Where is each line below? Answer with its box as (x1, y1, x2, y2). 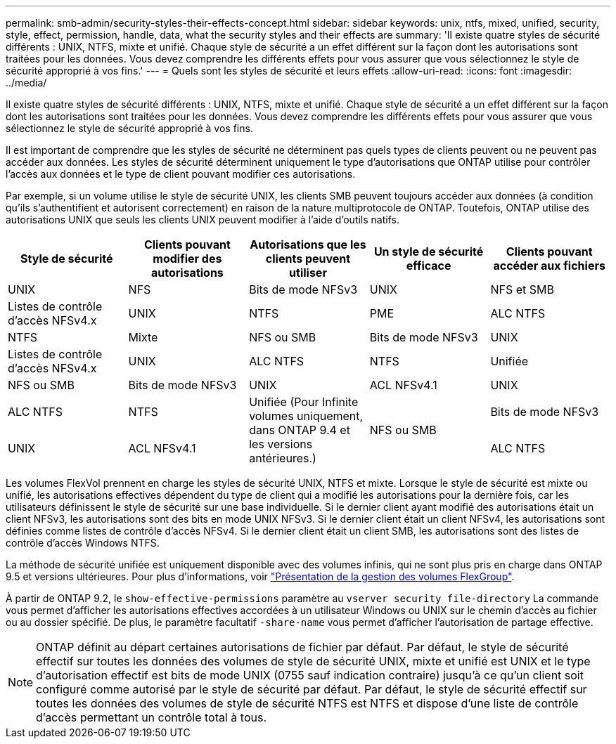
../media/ (6, 77, 47, 89)
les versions (249, 437, 313, 451)
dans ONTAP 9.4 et (249, 423, 350, 437)
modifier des (153, 252, 222, 266)
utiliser (289, 266, 327, 280)
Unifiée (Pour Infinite (249, 395, 359, 409)
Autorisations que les (250, 237, 366, 252)
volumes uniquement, (249, 409, 364, 423)
